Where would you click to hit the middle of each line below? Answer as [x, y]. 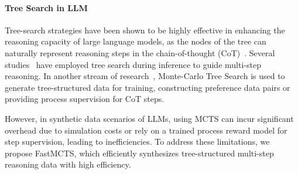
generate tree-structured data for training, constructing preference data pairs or [148, 87]
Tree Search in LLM [46, 7]
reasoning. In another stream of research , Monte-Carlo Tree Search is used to [145, 76]
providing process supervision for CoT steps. [85, 99]
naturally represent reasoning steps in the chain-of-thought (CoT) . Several [140, 52]
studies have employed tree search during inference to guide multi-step [133, 64]
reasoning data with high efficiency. [68, 164]
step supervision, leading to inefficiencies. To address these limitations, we [137, 141]
